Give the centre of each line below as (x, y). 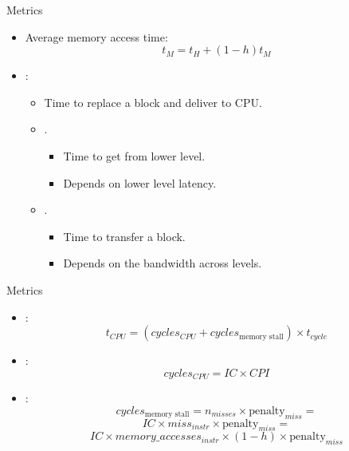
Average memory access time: (96, 36)
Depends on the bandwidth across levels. (163, 263)
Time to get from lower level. (134, 155)
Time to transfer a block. (124, 236)
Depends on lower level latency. (140, 182)
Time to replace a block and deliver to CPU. (153, 102)
